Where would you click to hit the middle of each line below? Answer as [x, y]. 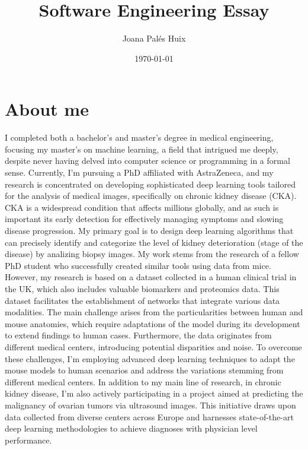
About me [47, 109]
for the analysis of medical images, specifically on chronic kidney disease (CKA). [151, 196]
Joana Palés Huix [154, 38]
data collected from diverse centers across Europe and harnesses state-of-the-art [149, 416]
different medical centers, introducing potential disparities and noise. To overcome [153, 346]
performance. [28, 440]
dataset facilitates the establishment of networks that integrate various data [142, 300]
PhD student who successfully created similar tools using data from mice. [138, 265]
